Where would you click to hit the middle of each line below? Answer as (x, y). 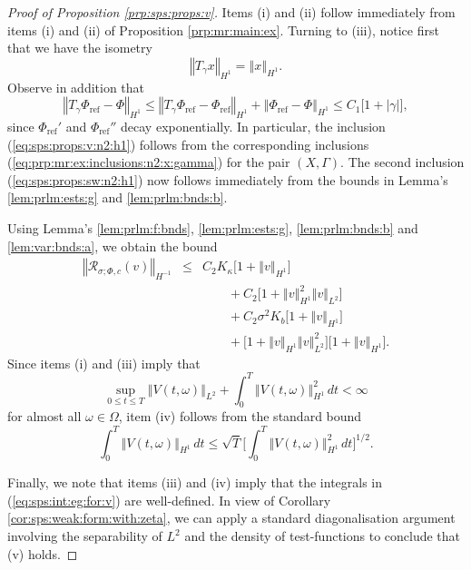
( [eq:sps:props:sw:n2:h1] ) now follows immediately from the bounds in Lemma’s (228, 179)
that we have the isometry (80, 48)
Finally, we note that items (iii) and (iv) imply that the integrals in (195, 482)
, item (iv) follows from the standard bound (240, 416)
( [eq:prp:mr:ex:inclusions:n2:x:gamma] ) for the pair (149, 162)
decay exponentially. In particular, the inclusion (253, 126)
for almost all (44, 416)
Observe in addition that (76, 87)
